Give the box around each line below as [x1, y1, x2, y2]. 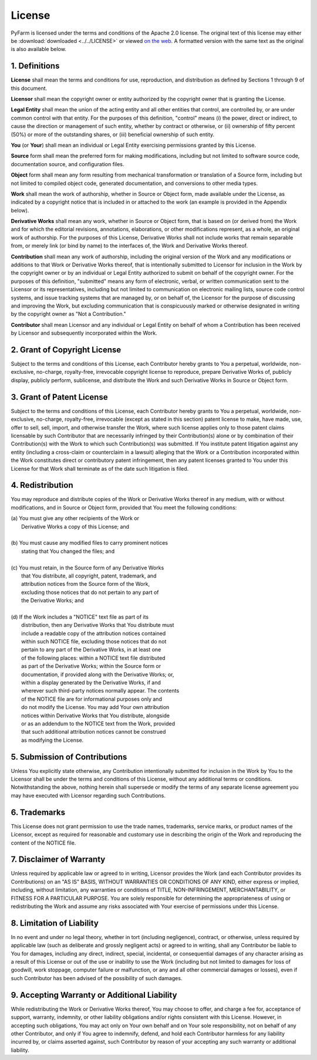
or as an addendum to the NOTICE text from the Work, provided [21, 720, 176, 727]
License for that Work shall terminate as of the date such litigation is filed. [11, 465, 189, 472]
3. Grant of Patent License [11, 392, 108, 402]
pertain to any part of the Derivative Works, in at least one [21, 646, 161, 653]
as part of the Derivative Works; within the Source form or [21, 663, 161, 670]
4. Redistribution [11, 480, 73, 490]
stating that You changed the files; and [21, 548, 114, 555]
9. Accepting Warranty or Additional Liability [11, 990, 177, 1000]
